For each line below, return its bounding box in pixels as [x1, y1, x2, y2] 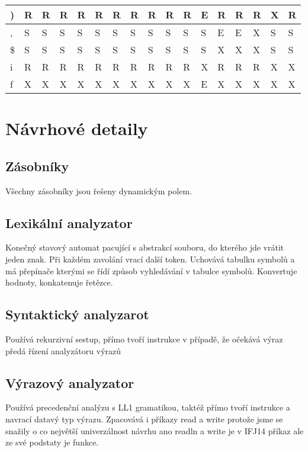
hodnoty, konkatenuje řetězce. [5, 276, 113, 288]
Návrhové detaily [5, 116, 148, 140]
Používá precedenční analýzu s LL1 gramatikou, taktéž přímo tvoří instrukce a [5, 401, 290, 413]
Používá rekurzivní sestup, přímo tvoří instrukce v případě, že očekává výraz [5, 332, 283, 345]
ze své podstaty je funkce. [5, 436, 99, 448]
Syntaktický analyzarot [5, 305, 149, 323]
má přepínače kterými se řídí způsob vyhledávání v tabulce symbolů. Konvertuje [5, 264, 297, 277]
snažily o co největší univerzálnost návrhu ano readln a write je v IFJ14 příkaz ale [5, 424, 304, 437]
